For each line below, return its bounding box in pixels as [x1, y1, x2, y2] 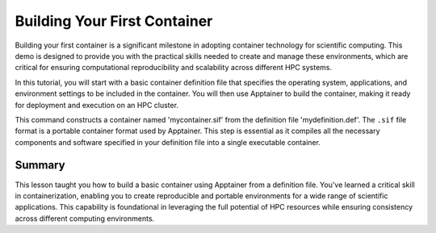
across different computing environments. [15, 214, 155, 223]
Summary [15, 158, 65, 173]
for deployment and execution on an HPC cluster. [15, 100, 179, 110]
